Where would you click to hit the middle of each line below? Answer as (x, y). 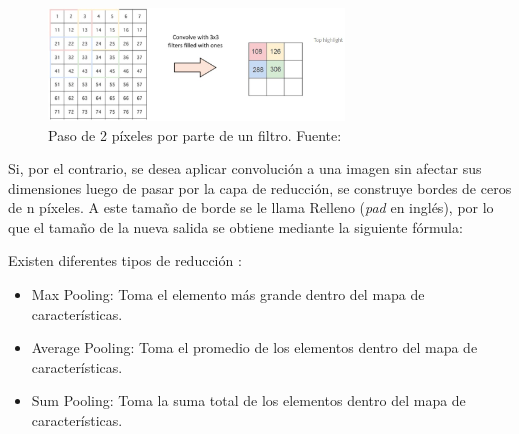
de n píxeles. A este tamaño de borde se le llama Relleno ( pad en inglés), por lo (251, 207)
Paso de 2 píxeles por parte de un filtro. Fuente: (195, 134)
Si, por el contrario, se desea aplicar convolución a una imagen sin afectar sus (245, 168)
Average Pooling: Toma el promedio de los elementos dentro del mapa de (254, 347)
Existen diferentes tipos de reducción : (125, 260)
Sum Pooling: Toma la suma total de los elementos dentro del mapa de (248, 400)
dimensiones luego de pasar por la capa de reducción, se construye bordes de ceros (260, 187)
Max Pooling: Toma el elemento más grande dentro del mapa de (228, 294)
